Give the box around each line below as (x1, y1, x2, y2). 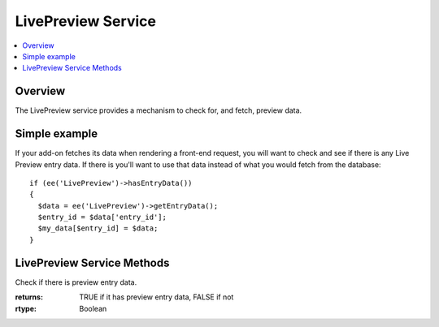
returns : (15, 292, 44, 302)
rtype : (15, 303, 37, 313)
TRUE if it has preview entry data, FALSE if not (79, 292, 234, 302)
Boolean (79, 303, 107, 313)
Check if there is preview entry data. (15, 277, 137, 287)
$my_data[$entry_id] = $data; (37, 224, 159, 233)
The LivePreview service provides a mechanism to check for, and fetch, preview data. (15, 105, 302, 115)
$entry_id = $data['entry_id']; (37, 213, 167, 222)
